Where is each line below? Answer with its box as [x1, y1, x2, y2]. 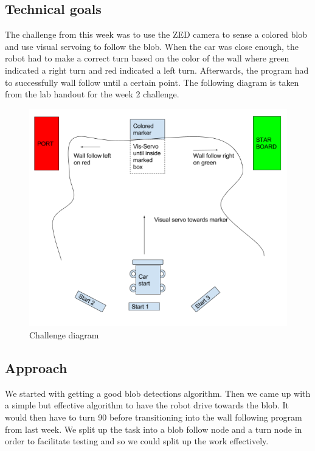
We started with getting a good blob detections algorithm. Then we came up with [5, 386, 311, 399]
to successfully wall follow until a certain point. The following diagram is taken [5, 75, 299, 88]
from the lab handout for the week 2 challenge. [5, 88, 179, 100]
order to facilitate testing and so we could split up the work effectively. [5, 435, 269, 447]
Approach [5, 358, 67, 377]
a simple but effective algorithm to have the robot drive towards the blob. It [5, 399, 289, 411]
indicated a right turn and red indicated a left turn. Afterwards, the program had [5, 63, 309, 76]
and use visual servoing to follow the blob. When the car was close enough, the [5, 40, 299, 52]
